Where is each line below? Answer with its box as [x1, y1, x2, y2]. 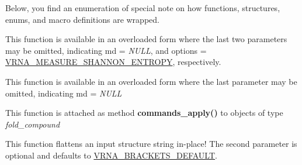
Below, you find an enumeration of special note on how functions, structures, [5, 2, 280, 13]
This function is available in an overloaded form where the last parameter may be [5, 75, 297, 87]
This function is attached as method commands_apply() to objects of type [5, 106, 283, 119]
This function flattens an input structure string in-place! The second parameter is [5, 137, 297, 150]
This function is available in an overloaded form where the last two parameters [5, 33, 287, 45]
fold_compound [5, 118, 60, 130]
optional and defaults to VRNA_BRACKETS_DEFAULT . [5, 149, 217, 161]
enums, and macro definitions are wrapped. [5, 13, 159, 25]
